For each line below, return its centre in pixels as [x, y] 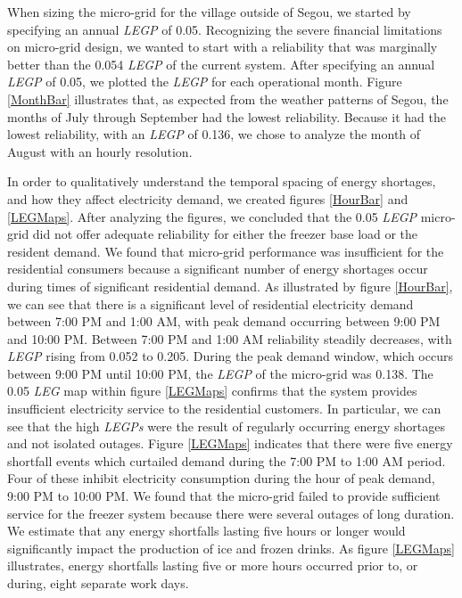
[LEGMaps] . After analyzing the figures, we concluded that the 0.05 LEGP [212, 216]
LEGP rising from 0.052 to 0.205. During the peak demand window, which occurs [230, 356]
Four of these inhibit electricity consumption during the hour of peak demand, [221, 478]
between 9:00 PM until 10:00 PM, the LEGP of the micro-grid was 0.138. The [220, 373]
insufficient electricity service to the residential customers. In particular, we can [224, 409]
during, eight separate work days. [98, 583]
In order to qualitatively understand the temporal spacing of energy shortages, [222, 181]
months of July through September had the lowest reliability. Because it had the [227, 116]
